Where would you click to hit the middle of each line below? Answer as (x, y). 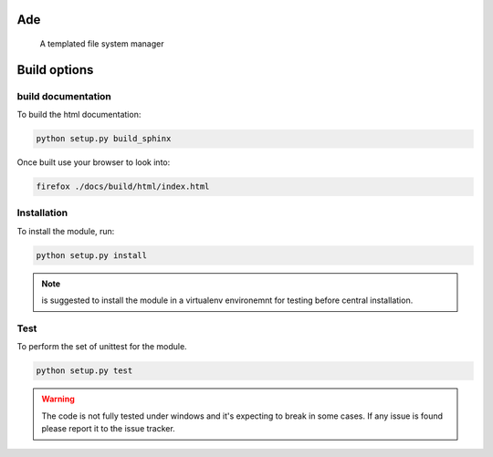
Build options (55, 70)
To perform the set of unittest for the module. (102, 347)
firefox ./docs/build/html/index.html (123, 187)
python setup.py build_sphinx (104, 139)
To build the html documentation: (79, 115)
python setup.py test (84, 371)
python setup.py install (92, 255)
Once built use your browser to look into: (94, 162)
